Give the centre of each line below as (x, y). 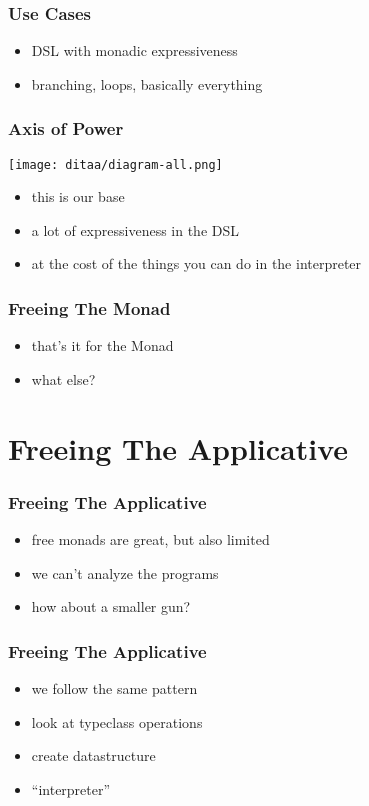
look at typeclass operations (117, 721)
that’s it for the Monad (102, 345)
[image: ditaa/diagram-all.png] (115, 164)
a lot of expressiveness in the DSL (135, 229)
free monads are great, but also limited (150, 539)
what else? (63, 378)
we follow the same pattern (114, 688)
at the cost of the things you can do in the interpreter (196, 263)
